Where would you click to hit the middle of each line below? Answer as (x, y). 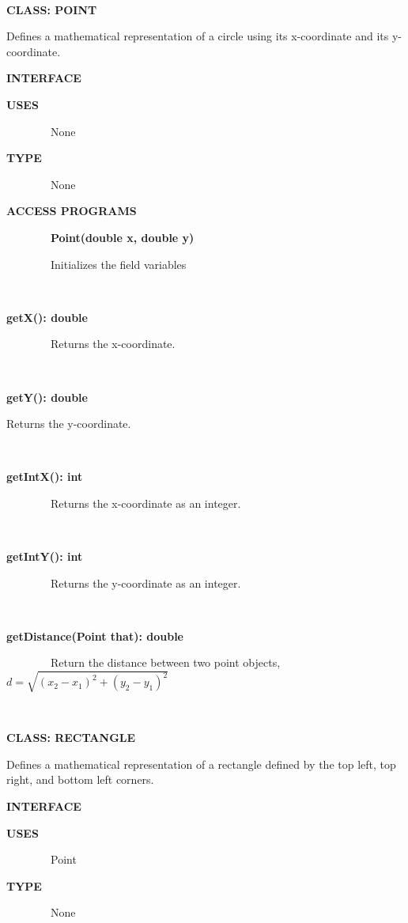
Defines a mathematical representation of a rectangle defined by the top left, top (201, 764)
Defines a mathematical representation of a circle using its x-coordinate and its (198, 36)
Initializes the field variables (118, 264)
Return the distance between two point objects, (165, 662)
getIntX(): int (45, 477)
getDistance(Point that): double (95, 636)
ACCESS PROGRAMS (72, 211)
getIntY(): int (45, 556)
